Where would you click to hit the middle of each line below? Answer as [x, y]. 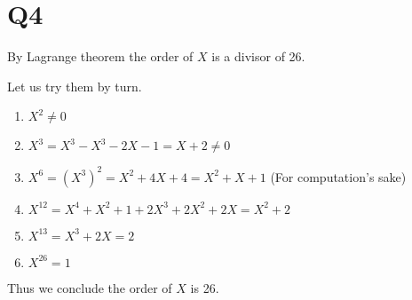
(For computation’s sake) [338, 176]
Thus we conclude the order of [90, 287]
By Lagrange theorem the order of [100, 56]
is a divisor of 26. [258, 56]
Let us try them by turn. [75, 86]
